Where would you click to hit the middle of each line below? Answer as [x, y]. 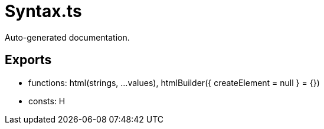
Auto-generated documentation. [67, 37]
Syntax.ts [43, 11]
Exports [28, 60]
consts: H [47, 101]
